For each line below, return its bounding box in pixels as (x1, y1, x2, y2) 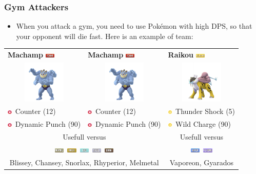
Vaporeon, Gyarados (169, 157, 233, 167)
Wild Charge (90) (175, 119, 231, 129)
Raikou (168, 49, 193, 60)
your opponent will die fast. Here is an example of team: (16, 30, 193, 41)
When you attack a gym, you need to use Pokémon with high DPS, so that (16, 21, 252, 31)
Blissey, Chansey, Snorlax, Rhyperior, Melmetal (9, 157, 159, 167)
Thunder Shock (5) (175, 106, 235, 117)
